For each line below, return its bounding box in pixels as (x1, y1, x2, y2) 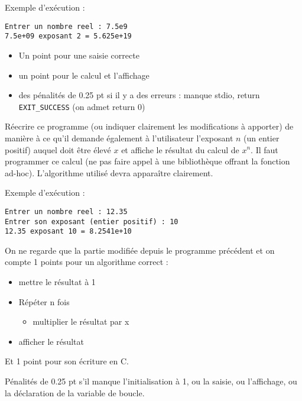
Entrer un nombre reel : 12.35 (5, 207, 128, 216)
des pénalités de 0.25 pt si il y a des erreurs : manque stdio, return (18, 89, 260, 101)
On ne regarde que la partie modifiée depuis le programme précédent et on (5, 244, 275, 256)
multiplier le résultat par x (33, 315, 129, 328)
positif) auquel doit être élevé (5, 143, 111, 156)
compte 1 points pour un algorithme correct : (5, 256, 168, 268)
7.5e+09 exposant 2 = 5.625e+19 (5, 32, 132, 41)
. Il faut (251, 143, 278, 156)
